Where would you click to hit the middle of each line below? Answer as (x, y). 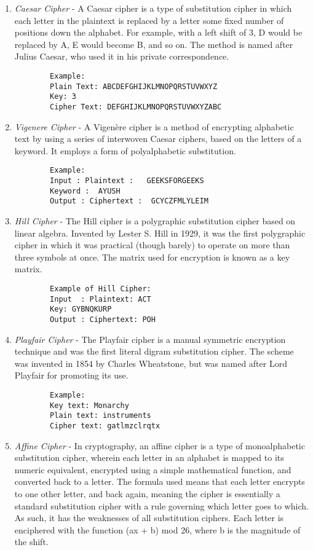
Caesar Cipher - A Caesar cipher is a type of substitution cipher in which (153, 8)
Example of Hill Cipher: (101, 289)
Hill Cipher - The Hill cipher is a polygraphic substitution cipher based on (155, 221)
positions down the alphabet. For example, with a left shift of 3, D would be (158, 32)
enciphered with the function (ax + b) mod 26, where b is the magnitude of (157, 529)
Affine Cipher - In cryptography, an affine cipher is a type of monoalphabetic (160, 445)
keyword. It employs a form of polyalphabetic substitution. (125, 150)
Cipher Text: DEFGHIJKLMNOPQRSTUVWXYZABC (136, 107)
